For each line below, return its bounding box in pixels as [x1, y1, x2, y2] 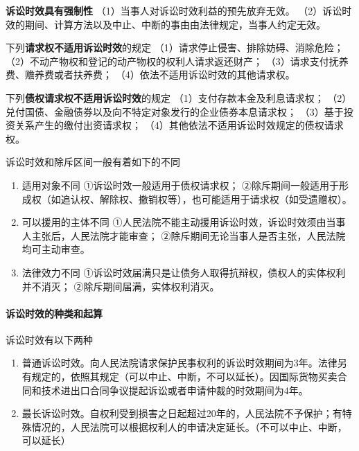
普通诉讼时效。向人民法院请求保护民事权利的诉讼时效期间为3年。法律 [21, 355, 338, 370]
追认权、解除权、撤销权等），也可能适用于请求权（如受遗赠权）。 [60, 191, 352, 206]
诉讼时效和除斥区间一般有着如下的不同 [6, 154, 180, 169]
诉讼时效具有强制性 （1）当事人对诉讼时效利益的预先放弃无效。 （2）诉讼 [6, 3, 342, 17]
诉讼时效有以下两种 [6, 332, 93, 346]
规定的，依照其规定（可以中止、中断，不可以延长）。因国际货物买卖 [31, 369, 338, 384]
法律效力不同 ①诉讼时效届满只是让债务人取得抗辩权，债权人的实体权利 [21, 265, 346, 279]
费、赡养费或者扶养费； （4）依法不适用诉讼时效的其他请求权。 [6, 67, 295, 82]
